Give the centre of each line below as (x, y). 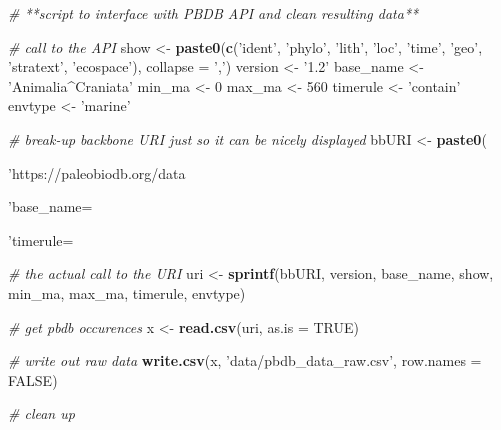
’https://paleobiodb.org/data (97, 172)
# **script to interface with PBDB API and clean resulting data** (213, 13)
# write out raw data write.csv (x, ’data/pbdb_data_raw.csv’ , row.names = (245, 360)
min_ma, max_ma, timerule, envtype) (127, 292)
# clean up (41, 413)
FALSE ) (33, 379)
